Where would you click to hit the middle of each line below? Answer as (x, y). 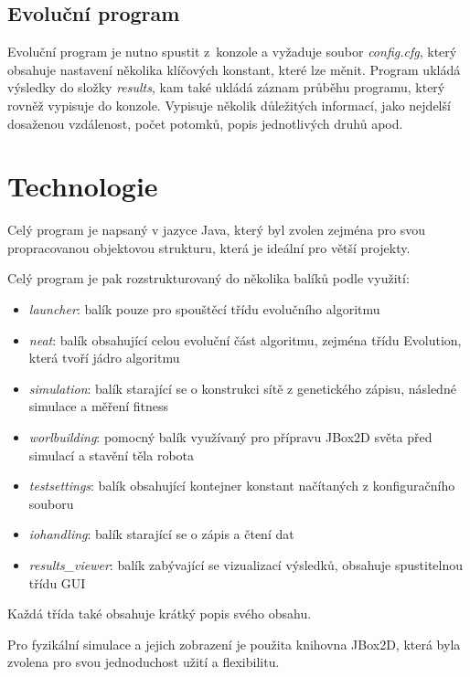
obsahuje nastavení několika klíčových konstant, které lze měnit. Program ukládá (234, 69)
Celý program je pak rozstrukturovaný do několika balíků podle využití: (208, 278)
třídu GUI (57, 582)
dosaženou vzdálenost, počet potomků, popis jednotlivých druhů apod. (205, 123)
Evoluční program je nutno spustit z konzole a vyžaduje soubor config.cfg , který (232, 52)
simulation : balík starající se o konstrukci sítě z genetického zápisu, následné (242, 388)
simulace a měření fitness (99, 406)
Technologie (83, 186)
